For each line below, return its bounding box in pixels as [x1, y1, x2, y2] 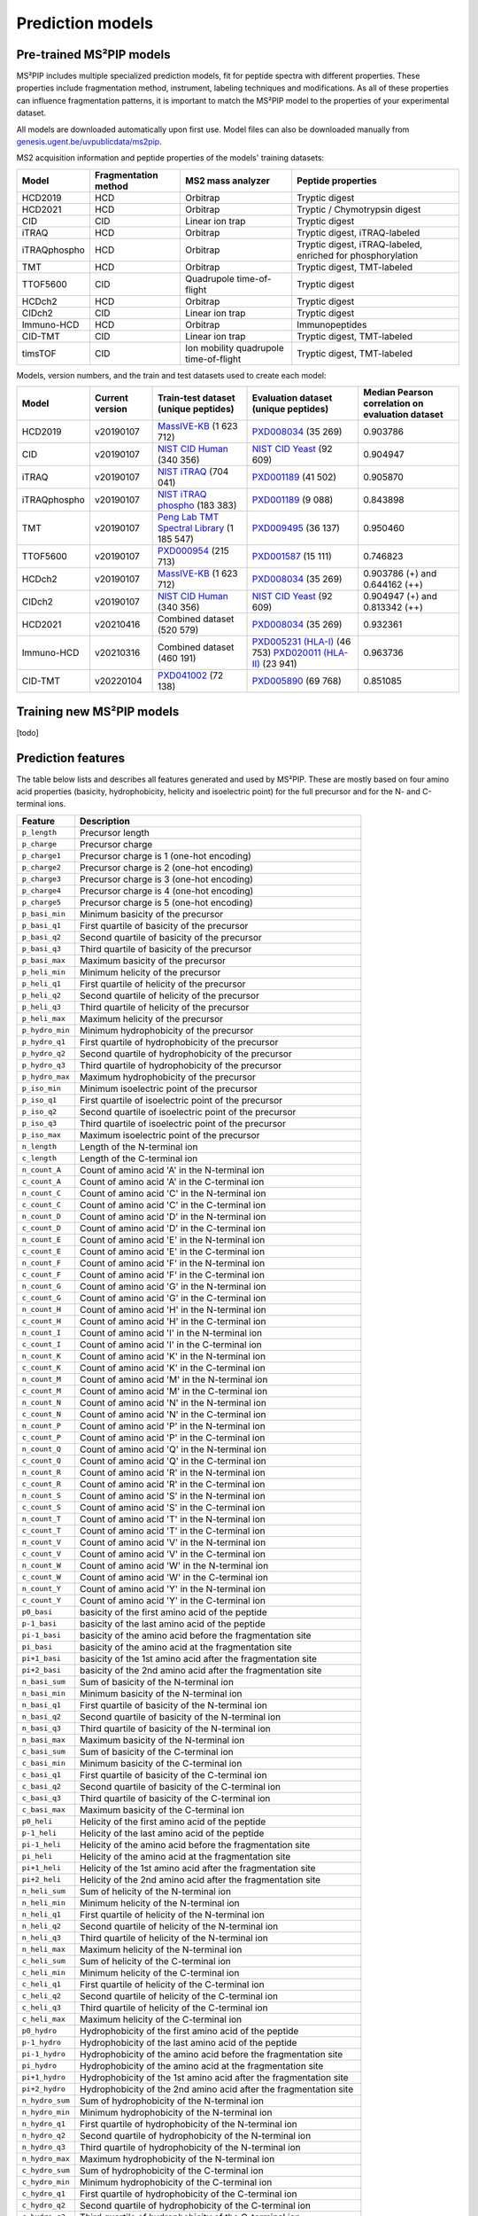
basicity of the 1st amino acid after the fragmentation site [80, 1652, 318, 1665]
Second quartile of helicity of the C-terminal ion [80, 1990, 279, 2002]
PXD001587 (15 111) [251, 550, 332, 563]
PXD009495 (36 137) [251, 522, 341, 534]
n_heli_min [21, 1898, 66, 1908]
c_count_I [21, 1339, 62, 1349]
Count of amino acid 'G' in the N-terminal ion [80, 1280, 267, 1292]
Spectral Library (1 [157, 522, 234, 534]
